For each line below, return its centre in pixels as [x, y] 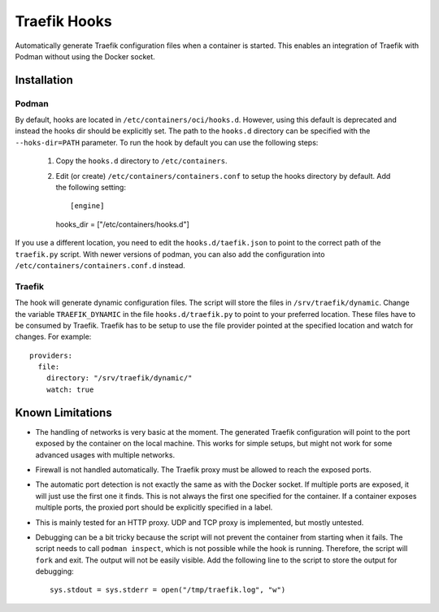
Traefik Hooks [64, 21]
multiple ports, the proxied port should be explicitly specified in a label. [154, 507]
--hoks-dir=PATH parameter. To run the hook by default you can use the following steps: [167, 142]
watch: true [70, 389]
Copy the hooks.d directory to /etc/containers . [141, 161]
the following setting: [91, 188]
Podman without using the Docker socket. [85, 56]
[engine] [87, 206]
